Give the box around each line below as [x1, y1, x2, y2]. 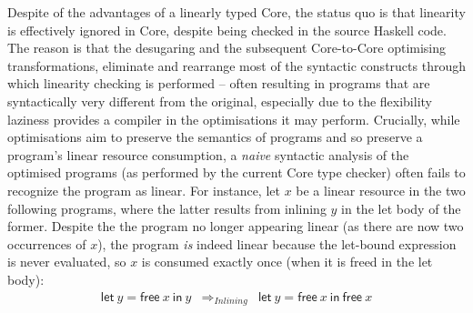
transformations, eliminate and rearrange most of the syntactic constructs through [7, 56, 466, 75]
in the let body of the [341, 198, 461, 217]
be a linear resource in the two [296, 180, 466, 199]
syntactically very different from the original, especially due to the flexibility [7, 91, 432, 110]
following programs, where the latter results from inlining [7, 198, 327, 217]
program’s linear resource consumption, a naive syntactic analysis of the [7, 145, 409, 164]
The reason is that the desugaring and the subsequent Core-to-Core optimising [7, 38, 447, 57]
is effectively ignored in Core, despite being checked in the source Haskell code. [7, 20, 447, 39]
